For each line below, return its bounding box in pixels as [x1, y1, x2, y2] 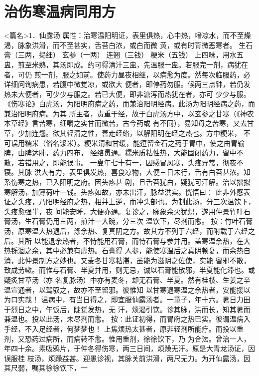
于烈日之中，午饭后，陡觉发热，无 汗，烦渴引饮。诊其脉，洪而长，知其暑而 [4, 304, 251, 314]
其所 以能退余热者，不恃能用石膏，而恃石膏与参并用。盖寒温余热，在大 [17, 235, 251, 246]
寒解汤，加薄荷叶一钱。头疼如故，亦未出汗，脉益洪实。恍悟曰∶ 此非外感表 [4, 186, 251, 197]
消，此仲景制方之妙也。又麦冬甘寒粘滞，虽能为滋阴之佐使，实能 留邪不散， [4, 255, 251, 265]
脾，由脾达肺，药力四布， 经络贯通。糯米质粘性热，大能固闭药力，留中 [4, 147, 237, 158]
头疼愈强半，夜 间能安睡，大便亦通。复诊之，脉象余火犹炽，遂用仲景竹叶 [4, 206, 244, 216]
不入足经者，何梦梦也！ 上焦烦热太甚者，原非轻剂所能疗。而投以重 [24, 323, 244, 334]
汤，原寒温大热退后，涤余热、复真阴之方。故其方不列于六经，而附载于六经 [4, 226, 248, 236]
